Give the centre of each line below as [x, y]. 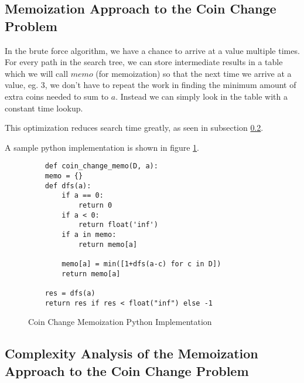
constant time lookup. [44, 108]
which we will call [37, 73]
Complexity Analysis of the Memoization [131, 353]
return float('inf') [118, 225]
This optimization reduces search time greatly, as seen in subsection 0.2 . [134, 128]
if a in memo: [89, 234]
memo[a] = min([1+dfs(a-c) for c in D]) [141, 264]
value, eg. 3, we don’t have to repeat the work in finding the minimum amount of [151, 85]
